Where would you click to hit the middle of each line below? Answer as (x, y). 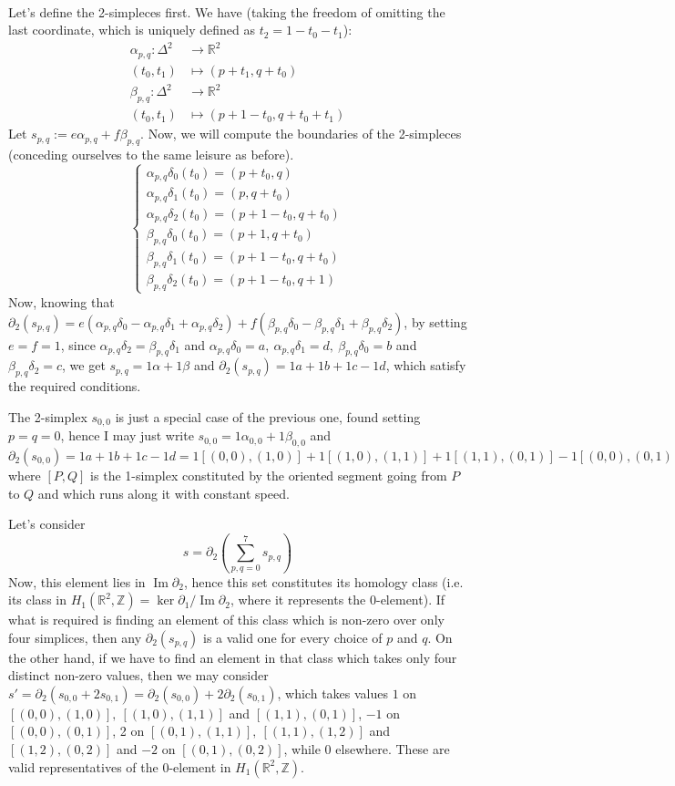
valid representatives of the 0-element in (120, 766)
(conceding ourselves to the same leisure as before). (151, 154)
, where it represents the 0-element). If (337, 600)
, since (78, 344)
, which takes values (332, 693)
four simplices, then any (75, 637)
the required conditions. (75, 386)
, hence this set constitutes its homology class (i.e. (323, 581)
